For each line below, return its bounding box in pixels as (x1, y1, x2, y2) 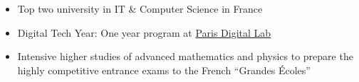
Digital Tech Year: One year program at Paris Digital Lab (17, 25, 271, 40)
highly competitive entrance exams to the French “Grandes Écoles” (17, 62, 311, 77)
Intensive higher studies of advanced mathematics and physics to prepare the (17, 49, 353, 64)
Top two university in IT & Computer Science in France (17, 1, 263, 16)
